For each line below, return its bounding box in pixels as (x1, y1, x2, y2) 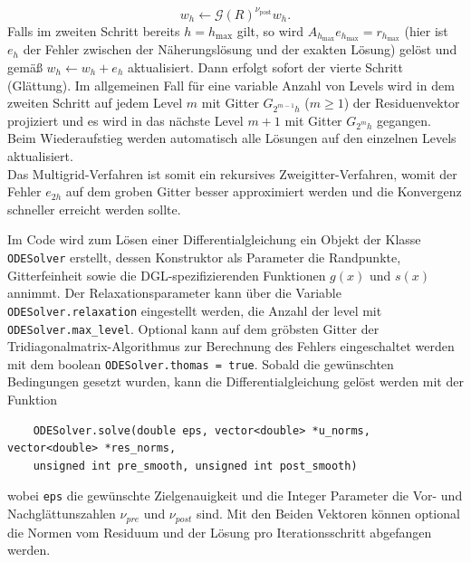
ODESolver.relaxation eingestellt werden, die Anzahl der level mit (7, 300, 382, 319)
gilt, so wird (236, 21, 304, 40)
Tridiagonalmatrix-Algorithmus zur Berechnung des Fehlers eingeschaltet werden (7, 337, 455, 356)
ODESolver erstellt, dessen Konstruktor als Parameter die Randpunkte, (7, 248, 401, 267)
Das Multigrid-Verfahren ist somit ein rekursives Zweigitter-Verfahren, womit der (7, 164, 457, 183)
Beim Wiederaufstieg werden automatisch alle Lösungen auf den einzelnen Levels (7, 129, 457, 148)
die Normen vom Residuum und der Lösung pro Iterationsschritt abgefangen (7, 522, 432, 541)
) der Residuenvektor (343, 93, 460, 112)
